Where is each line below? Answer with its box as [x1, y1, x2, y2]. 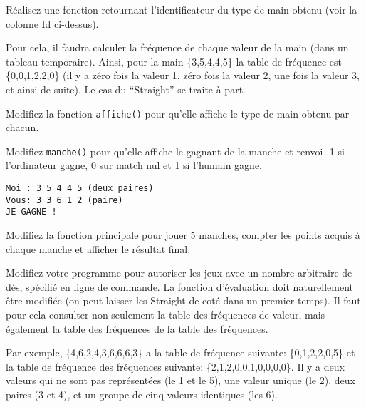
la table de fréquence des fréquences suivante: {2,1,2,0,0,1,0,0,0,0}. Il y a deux [6, 359, 345, 373]
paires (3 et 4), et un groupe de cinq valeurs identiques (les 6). [6, 386, 278, 401]
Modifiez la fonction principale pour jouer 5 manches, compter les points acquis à [6, 227, 360, 242]
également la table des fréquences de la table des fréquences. [6, 321, 268, 336]
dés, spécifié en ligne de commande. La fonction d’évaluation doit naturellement [6, 279, 354, 294]
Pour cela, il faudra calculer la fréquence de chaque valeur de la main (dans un [6, 40, 349, 55]
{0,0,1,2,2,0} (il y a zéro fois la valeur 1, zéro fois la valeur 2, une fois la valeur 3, [6, 68, 360, 83]
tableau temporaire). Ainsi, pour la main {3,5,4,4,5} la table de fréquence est [6, 53, 343, 68]
